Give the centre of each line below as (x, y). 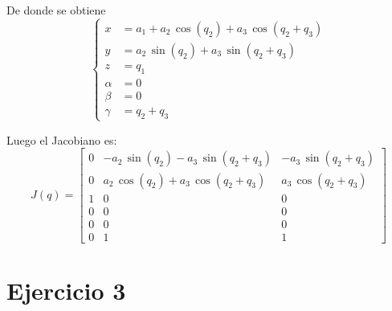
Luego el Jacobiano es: (62, 139)
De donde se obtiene (56, 10)
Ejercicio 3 (66, 290)
